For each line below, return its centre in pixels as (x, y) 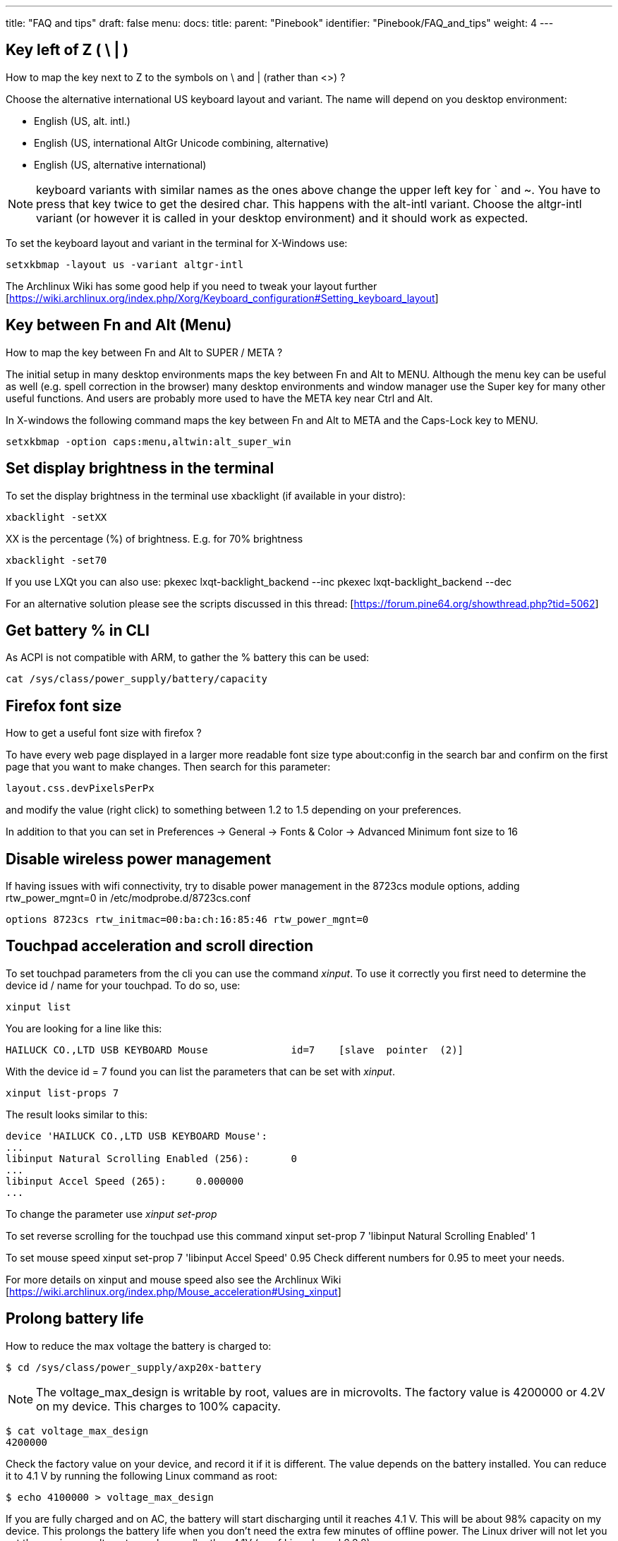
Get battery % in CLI (78, 630)
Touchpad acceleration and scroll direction (160, 946)
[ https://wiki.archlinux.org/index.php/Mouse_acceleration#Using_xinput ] (174, 1291)
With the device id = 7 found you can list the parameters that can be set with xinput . (200, 1071)
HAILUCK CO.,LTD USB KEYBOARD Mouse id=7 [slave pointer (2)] (235, 1050)
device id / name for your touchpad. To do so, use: (123, 985)
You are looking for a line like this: (84, 1028)
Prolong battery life (75, 1319)
